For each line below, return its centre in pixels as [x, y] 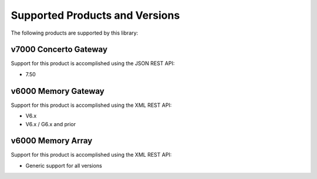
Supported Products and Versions [95, 15]
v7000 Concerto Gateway [59, 50]
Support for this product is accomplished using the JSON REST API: [93, 63]
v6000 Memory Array [52, 141]
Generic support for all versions [64, 166]
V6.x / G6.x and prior [51, 124]
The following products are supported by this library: [75, 33]
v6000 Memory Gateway [58, 91]
